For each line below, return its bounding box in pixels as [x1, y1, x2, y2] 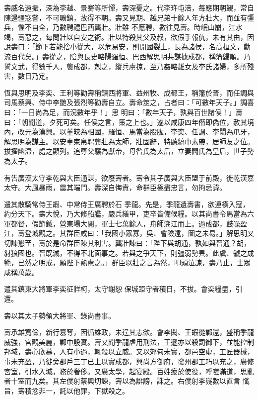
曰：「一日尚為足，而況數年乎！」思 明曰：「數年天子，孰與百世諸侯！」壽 [4, 106, 243, 117]
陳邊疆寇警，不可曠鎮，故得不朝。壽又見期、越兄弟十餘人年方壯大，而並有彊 [4, 12, 254, 22]
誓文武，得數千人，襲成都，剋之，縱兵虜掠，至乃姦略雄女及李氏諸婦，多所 [4, 61, 247, 71]
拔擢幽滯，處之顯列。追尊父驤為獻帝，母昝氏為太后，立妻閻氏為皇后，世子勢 [4, 146, 254, 156]
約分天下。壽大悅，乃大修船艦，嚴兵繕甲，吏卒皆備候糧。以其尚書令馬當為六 [4, 208, 254, 219]
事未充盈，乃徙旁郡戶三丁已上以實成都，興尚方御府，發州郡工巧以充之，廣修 [4, 356, 254, 366]
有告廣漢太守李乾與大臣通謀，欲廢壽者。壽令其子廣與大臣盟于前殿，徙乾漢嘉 [4, 172, 254, 183]
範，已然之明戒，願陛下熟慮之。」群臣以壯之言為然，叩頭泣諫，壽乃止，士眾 [4, 257, 251, 268]
